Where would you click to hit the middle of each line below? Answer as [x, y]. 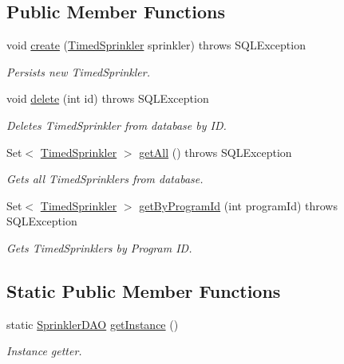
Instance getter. [44, 351]
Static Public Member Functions [144, 290]
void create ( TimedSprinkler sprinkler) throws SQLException [156, 45]
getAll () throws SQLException [215, 152]
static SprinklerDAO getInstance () [93, 324]
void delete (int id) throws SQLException [108, 98]
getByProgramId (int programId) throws [238, 205]
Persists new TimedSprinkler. [79, 71]
